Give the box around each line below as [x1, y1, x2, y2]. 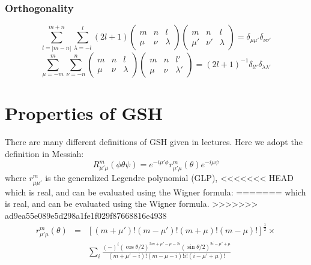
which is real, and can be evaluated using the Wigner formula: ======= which [5, 185, 306, 198]
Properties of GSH [5, 101, 163, 125]
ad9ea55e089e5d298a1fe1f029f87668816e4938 [5, 209, 167, 221]
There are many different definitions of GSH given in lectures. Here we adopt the [5, 135, 303, 148]
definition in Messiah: [5, 147, 84, 159]
